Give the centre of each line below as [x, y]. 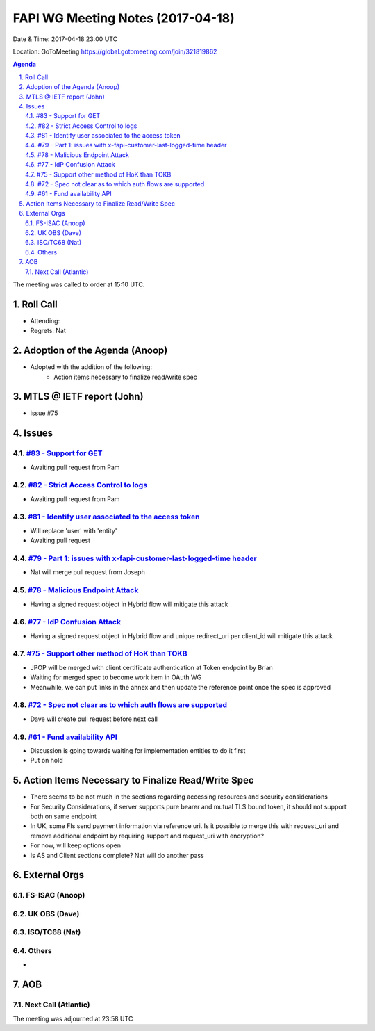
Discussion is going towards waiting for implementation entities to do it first [138, 750]
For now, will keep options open [76, 845]
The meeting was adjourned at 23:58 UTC [73, 1018]
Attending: [45, 320]
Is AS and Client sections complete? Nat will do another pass [117, 855]
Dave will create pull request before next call [94, 719]
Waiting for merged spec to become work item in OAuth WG [116, 677]
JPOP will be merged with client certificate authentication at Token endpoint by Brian [152, 667]
